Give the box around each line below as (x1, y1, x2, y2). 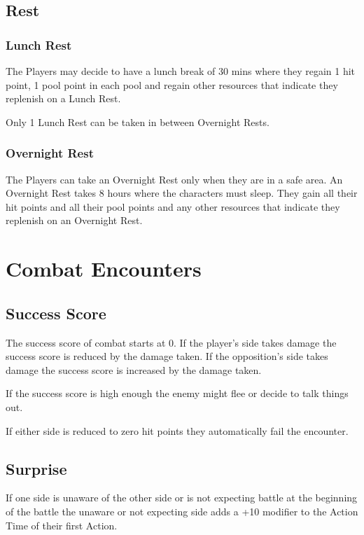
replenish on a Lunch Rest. (6, 91, 121, 106)
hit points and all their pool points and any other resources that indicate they (6, 199, 340, 214)
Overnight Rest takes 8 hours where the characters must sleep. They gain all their (6, 186, 358, 200)
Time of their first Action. (6, 517, 118, 532)
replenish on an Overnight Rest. (6, 213, 143, 228)
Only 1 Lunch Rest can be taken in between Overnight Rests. (6, 114, 269, 129)
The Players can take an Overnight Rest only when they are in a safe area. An (6, 172, 343, 186)
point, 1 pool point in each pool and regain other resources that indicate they (6, 77, 338, 92)
